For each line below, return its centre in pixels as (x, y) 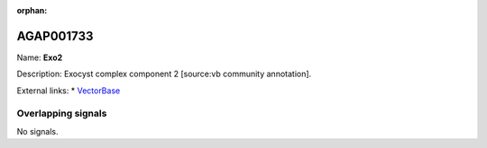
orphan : (32, 10)
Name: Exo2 (40, 57)
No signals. (37, 131)
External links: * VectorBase (69, 91)
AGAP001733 (55, 36)
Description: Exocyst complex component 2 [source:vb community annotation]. (164, 74)
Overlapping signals (62, 114)
